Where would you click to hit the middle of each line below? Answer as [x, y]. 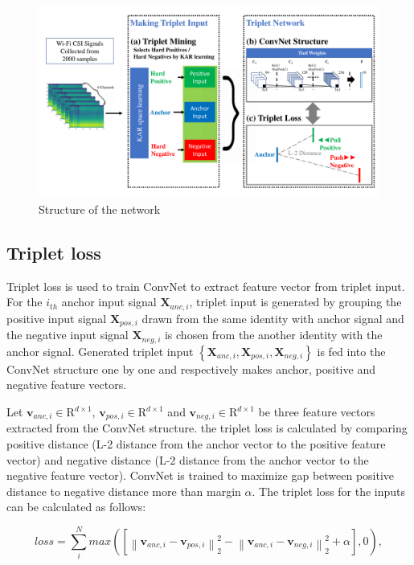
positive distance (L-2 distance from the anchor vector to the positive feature [196, 444]
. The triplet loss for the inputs [328, 491]
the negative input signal [68, 335]
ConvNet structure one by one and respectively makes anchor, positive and [191, 368]
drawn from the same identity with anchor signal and [273, 318]
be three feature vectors [317, 412]
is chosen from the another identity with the [273, 335]
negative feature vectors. [67, 385]
